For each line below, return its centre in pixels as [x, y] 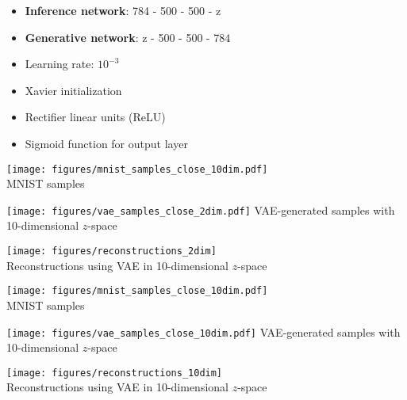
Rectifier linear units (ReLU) [95, 117]
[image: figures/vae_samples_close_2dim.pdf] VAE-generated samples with [201, 210]
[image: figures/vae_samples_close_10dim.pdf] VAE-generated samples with [203, 331]
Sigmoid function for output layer [106, 143]
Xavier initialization [73, 90]
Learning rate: [60, 64]
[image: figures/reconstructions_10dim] [115, 373]
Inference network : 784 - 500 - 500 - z [123, 10]
